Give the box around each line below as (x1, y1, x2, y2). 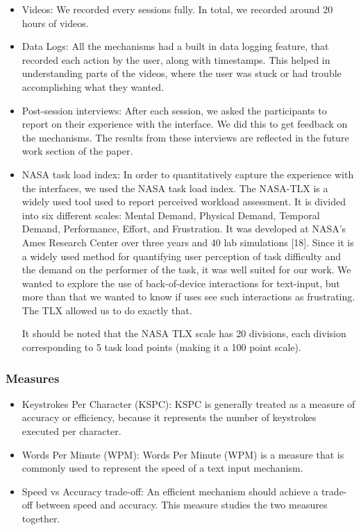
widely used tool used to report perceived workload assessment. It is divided (22, 194, 346, 209)
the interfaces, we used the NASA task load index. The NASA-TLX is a (22, 180, 328, 195)
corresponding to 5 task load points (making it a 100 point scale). (22, 340, 301, 354)
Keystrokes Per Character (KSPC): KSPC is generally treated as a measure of (22, 396, 355, 411)
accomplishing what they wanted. (22, 79, 165, 94)
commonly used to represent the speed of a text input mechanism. (22, 461, 303, 475)
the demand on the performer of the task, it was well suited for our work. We (22, 262, 351, 277)
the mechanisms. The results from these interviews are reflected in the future (22, 130, 349, 144)
